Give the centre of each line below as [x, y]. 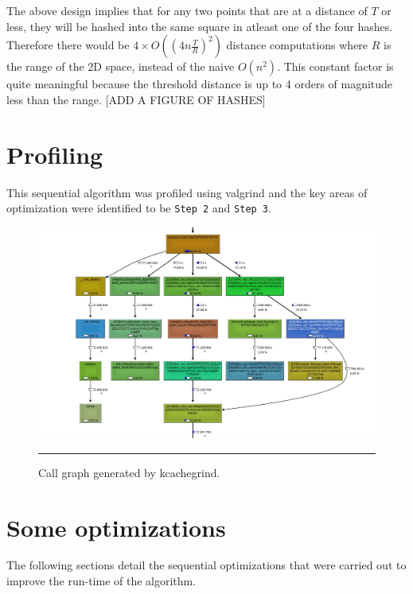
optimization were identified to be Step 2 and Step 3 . [139, 208]
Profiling [55, 154]
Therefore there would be [68, 45]
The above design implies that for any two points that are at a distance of [187, 10]
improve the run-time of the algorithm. [101, 581]
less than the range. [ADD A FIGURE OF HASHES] [136, 99]
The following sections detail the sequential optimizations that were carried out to [206, 565]
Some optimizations [116, 527]
